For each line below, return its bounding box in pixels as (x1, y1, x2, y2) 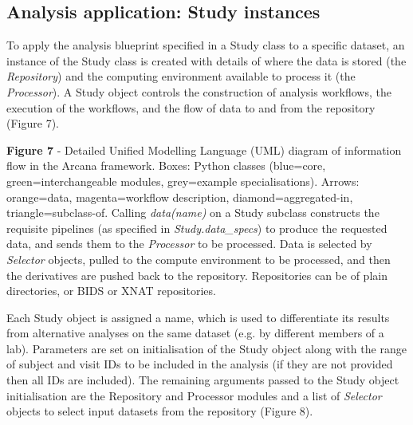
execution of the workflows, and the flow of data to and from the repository (6, 99, 376, 116)
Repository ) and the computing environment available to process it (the (6, 68, 356, 85)
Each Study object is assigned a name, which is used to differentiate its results (6, 309, 390, 325)
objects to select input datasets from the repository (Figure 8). (6, 403, 313, 419)
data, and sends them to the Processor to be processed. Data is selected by (6, 235, 372, 252)
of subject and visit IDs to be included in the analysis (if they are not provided (6, 356, 393, 372)
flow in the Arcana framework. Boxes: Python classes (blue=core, (6, 157, 326, 174)
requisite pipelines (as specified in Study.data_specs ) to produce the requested (6, 219, 387, 236)
